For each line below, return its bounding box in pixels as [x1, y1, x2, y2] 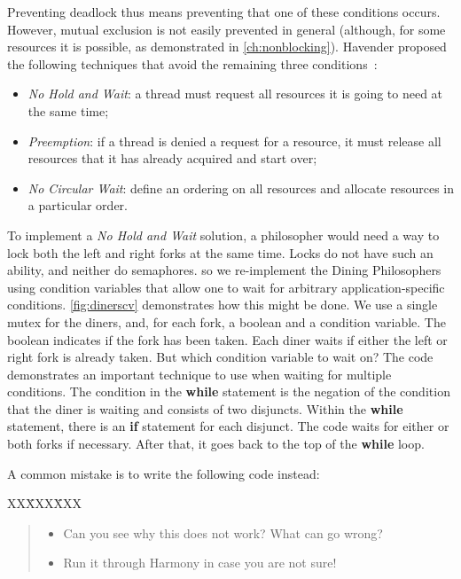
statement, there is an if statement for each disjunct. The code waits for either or [7, 417, 449, 435]
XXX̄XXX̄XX [7, 494, 82, 512]
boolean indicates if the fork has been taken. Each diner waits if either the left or [7, 330, 448, 348]
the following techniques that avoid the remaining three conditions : [7, 54, 378, 73]
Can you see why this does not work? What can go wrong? [63, 523, 383, 542]
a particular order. [27, 196, 128, 215]
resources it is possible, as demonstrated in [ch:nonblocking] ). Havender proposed [7, 37, 447, 56]
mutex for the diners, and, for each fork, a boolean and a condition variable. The [7, 312, 446, 331]
